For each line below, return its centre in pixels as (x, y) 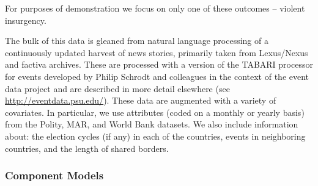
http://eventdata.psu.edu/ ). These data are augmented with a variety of (141, 100)
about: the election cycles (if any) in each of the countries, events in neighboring (155, 136)
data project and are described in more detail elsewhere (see (117, 88)
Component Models (54, 175)
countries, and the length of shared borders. (87, 148)
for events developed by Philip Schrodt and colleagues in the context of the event (157, 76)
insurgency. (26, 20)
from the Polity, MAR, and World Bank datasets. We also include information (152, 124)
